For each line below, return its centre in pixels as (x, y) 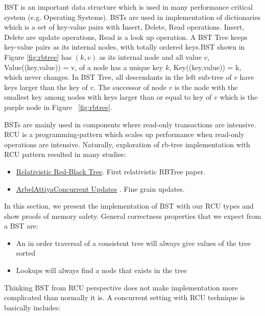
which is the (239, 97)
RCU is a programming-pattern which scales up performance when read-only (124, 134)
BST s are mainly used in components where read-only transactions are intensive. (130, 124)
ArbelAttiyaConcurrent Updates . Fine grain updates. (100, 188)
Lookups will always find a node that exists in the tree (101, 270)
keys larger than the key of (46, 87)
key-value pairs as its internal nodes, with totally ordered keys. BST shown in (125, 47)
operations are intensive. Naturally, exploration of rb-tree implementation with (127, 144)
